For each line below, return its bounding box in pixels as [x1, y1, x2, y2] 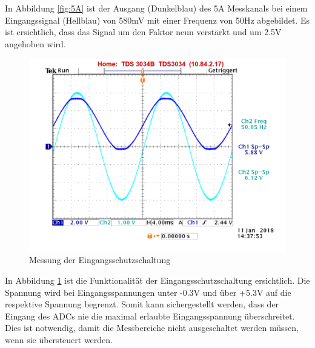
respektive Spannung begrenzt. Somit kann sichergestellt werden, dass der [5, 298, 279, 310]
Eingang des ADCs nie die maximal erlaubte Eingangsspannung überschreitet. [5, 309, 295, 322]
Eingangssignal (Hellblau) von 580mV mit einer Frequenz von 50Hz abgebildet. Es [5, 13, 310, 26]
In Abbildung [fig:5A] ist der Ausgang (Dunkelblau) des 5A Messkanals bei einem [5, 2, 308, 14]
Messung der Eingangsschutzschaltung [29, 253, 171, 266]
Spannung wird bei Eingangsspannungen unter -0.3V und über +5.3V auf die [5, 286, 291, 298]
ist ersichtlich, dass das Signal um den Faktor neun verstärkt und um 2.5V [5, 25, 282, 38]
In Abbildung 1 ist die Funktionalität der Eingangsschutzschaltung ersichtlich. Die [5, 273, 310, 286]
